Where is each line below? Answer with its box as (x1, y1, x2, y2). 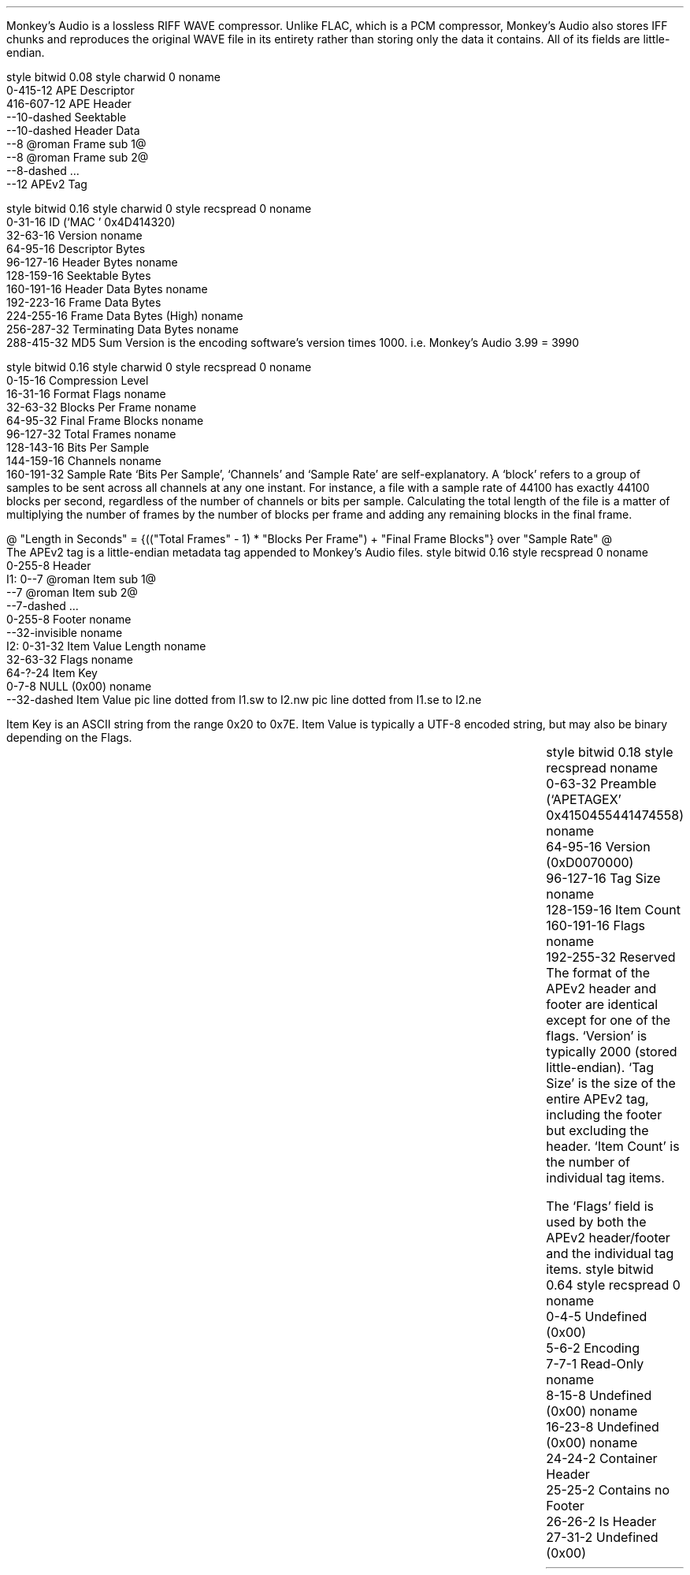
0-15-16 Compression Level (6, 374, 149, 387)
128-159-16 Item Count (546, 902, 681, 918)
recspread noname (546, 760, 658, 776)
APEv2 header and (546, 981, 657, 996)
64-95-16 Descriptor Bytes (6, 242, 146, 255)
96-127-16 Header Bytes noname (6, 255, 178, 269)
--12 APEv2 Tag (6, 177, 87, 191)
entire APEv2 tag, (546, 1091, 649, 1107)
